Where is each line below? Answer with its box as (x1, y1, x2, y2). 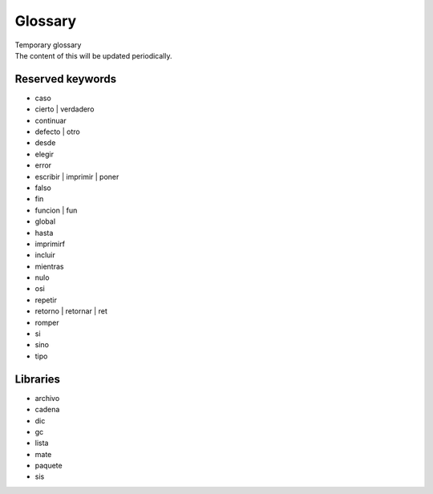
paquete (34, 461, 63, 471)
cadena (34, 405, 60, 415)
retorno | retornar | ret (34, 306, 107, 316)
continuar (34, 115, 67, 125)
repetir (34, 295, 58, 305)
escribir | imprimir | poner (34, 172, 119, 181)
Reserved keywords (14, 72, 117, 86)
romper (34, 318, 59, 327)
